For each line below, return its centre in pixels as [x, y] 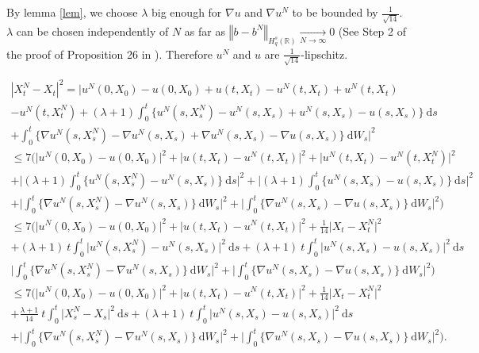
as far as [205, 31]
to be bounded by [335, 12]
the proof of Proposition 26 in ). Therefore [109, 54]
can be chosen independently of [92, 31]
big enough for [187, 12]
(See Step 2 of [372, 31]
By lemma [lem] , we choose [72, 12]
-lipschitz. [324, 54]
